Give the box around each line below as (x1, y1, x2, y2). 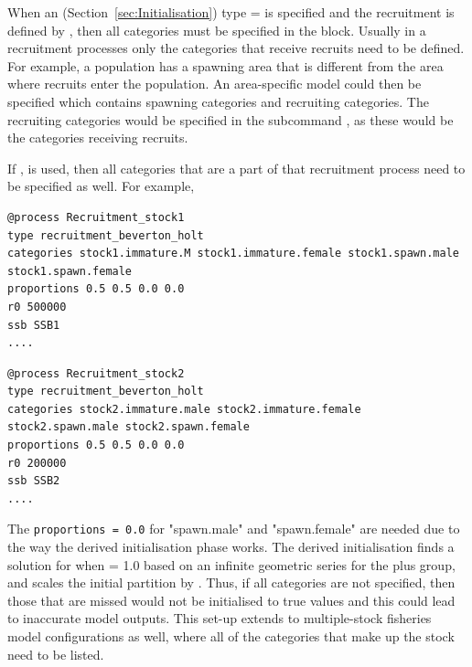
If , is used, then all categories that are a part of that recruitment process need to (7, 158, 466, 177)
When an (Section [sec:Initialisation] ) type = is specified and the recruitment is (7, 3, 455, 21)
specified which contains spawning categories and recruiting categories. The (7, 91, 429, 111)
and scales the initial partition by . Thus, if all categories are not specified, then (7, 573, 456, 592)
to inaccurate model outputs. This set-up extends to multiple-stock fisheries (7, 609, 432, 628)
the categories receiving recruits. (7, 128, 188, 147)
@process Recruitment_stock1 (7, 210, 185, 224)
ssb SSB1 (7, 318, 60, 332)
